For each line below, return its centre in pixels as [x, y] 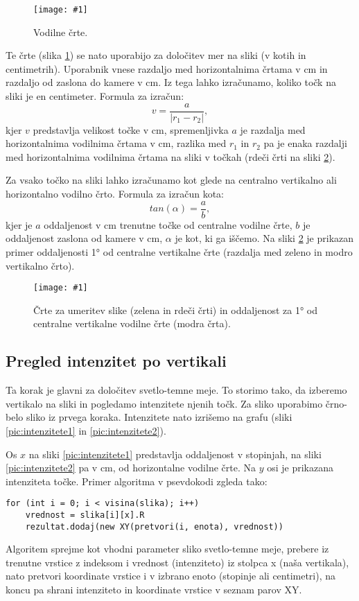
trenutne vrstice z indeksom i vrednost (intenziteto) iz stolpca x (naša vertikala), [177, 562]
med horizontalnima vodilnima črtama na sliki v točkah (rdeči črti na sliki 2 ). [170, 156]
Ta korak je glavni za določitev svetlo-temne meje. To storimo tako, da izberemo [176, 390]
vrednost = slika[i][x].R [85, 515]
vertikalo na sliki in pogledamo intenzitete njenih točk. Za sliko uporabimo [164, 403]
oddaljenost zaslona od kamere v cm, [84, 238]
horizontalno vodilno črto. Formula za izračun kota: [115, 194]
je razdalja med [273, 129]
